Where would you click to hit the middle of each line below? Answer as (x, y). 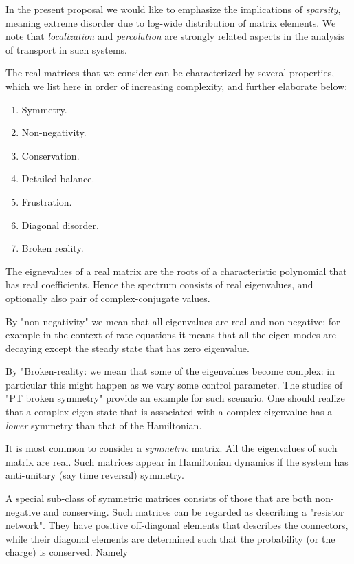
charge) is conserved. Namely (67, 552)
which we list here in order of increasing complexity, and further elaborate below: (177, 86)
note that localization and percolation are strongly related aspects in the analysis (175, 36)
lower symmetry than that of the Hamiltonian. (104, 425)
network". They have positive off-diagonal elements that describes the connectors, (177, 525)
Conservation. (51, 155)
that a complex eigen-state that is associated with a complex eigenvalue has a (169, 412)
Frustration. (47, 201)
